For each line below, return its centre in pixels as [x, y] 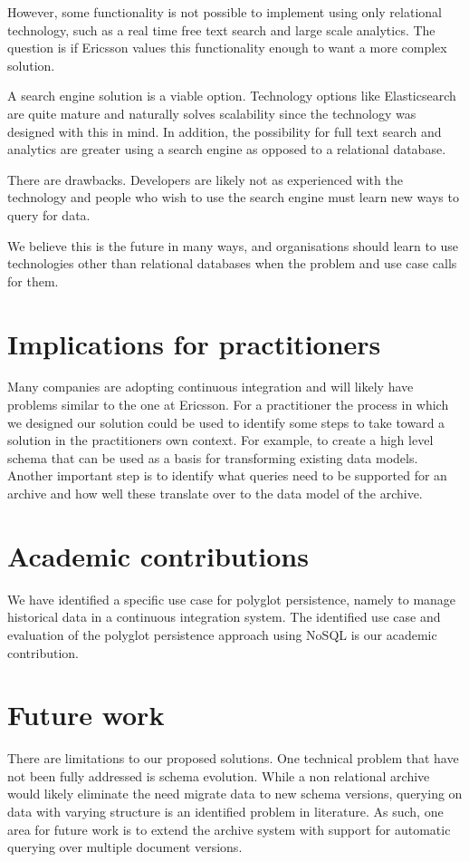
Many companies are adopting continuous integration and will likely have [211, 387]
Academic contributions [158, 555]
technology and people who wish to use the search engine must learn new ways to [233, 197]
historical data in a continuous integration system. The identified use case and [224, 617]
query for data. [49, 214]
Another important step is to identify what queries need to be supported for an [227, 475]
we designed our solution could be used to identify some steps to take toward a [226, 422]
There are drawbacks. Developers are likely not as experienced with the [205, 179]
